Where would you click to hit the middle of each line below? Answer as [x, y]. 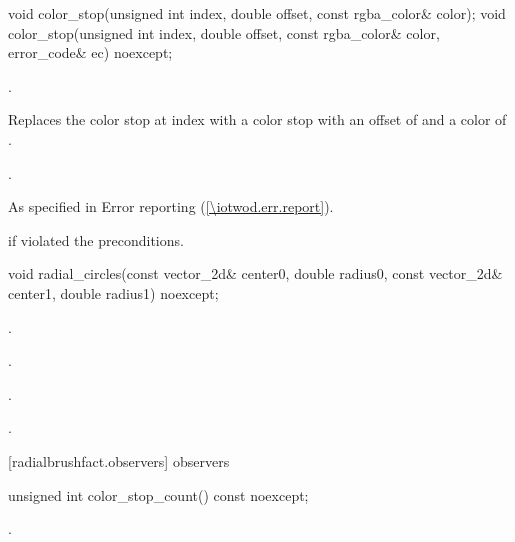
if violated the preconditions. [96, 239]
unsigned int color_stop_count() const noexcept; [158, 494]
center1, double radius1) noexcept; [113, 292]
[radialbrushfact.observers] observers [119, 460]
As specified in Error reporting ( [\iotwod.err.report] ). [171, 206]
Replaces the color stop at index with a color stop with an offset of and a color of [257, 119]
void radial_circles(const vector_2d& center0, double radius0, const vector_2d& [255, 273]
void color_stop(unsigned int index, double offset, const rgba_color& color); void [257, 13]
